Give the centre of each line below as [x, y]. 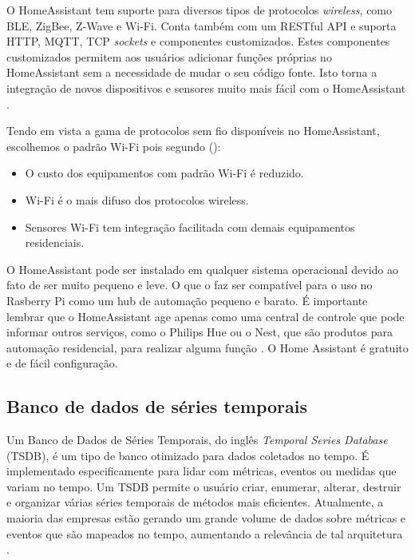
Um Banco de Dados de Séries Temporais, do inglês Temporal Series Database [197, 440]
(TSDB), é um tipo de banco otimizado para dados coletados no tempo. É [188, 455]
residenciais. [55, 242]
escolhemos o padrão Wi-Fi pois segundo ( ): [114, 146]
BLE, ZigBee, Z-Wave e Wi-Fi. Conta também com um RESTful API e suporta [202, 25]
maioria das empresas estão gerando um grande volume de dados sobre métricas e [206, 518]
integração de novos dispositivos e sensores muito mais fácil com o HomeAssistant [206, 87]
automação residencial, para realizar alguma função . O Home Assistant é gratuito [207, 347]
